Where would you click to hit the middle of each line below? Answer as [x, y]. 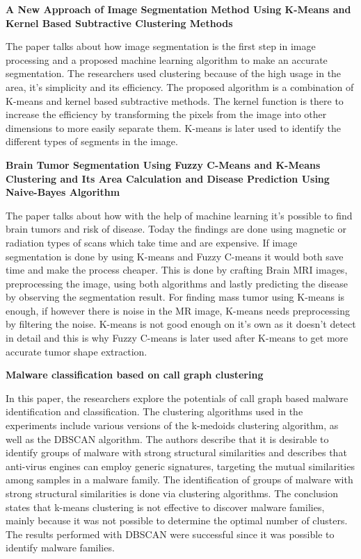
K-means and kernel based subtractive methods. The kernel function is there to [175, 100]
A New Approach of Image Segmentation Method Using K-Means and [178, 9]
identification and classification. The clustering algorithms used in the [154, 411]
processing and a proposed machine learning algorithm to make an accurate [167, 59]
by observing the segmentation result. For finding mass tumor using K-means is [175, 297]
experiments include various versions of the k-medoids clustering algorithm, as [172, 425]
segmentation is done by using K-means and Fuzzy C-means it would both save [175, 256]
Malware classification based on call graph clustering [135, 375]
